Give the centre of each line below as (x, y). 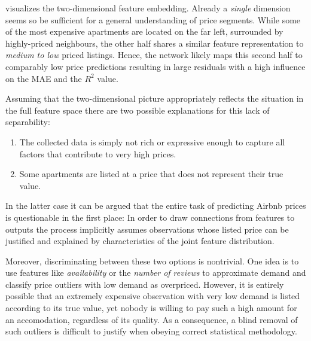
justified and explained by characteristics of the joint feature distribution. (140, 241)
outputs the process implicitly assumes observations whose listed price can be (147, 229)
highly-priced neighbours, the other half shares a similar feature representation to (155, 43)
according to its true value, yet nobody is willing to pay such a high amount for (151, 308)
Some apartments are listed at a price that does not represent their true (151, 174)
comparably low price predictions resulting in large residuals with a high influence (155, 66)
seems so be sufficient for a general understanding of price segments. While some (153, 19)
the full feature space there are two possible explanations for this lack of (138, 110)
